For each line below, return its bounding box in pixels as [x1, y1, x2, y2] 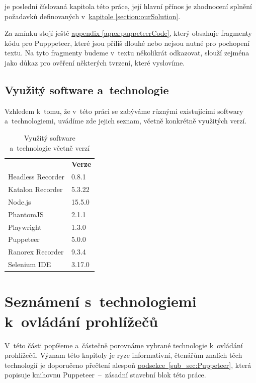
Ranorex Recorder [8, 246, 64, 257]
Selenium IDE [8, 259, 51, 270]
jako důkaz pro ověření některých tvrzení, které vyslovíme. [5, 57, 185, 68]
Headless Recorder [8, 171, 65, 182]
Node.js [8, 196, 31, 207]
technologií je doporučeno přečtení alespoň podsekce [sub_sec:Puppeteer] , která [5, 359, 251, 370]
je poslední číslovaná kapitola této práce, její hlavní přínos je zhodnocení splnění [5, 1, 252, 11]
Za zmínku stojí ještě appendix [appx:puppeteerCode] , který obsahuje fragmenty [5, 28, 252, 38]
